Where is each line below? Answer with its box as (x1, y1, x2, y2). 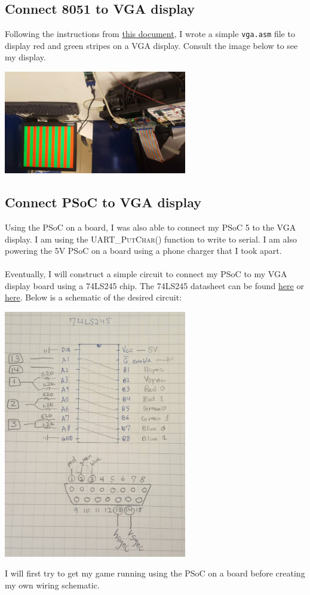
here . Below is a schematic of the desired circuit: (5, 291, 182, 303)
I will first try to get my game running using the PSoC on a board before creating (5, 567, 305, 579)
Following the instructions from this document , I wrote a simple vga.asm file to (5, 27, 295, 40)
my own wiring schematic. (5, 578, 100, 591)
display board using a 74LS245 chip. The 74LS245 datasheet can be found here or (5, 279, 304, 292)
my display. (5, 51, 46, 63)
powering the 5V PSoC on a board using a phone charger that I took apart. (5, 244, 282, 257)
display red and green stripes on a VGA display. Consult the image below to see (5, 39, 298, 51)
